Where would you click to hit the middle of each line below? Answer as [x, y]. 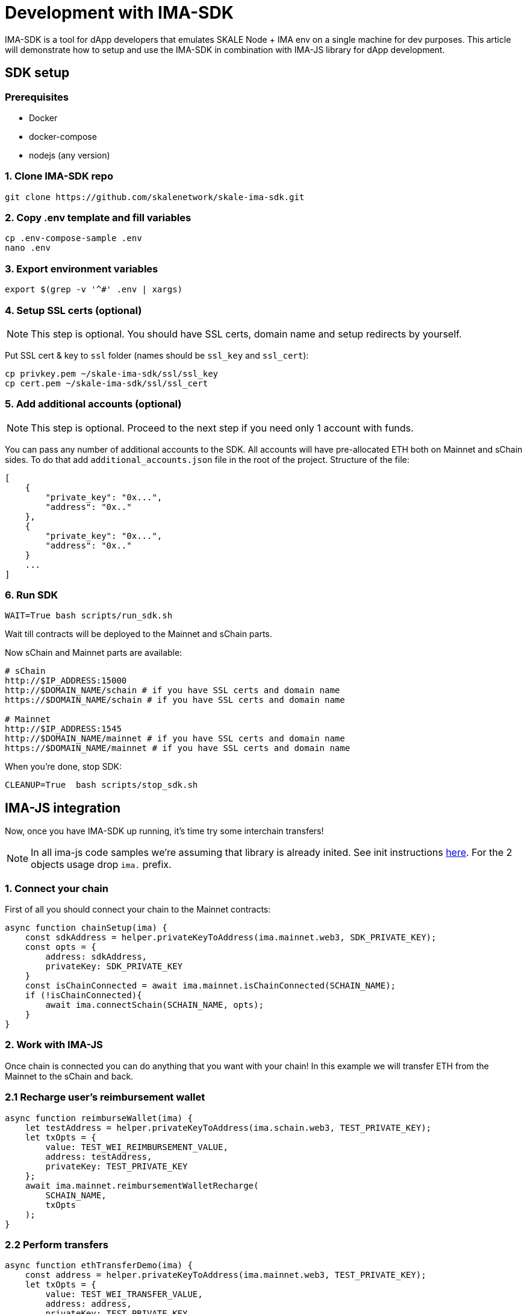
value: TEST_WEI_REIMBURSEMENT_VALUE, [137, 1147]
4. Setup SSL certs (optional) [73, 310]
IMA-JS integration [63, 808]
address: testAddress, [99, 1156]
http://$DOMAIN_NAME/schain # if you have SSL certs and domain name [173, 690]
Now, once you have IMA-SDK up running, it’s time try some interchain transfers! [164, 831]
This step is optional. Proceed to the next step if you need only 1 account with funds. [222, 428]
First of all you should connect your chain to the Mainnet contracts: [138, 910]
